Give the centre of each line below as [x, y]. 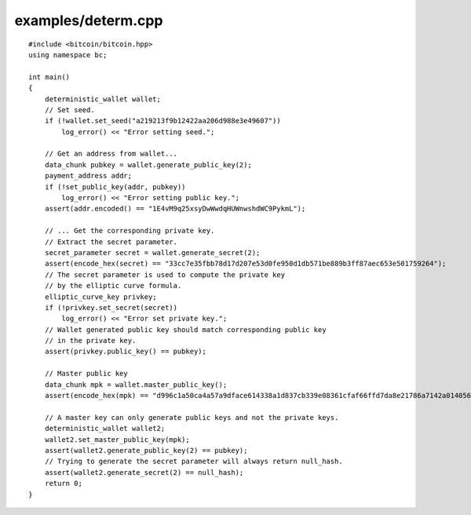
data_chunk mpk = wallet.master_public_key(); [136, 384]
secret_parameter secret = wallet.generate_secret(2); [152, 252]
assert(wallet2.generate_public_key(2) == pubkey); [146, 450]
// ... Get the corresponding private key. [130, 231]
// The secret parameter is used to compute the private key [165, 274]
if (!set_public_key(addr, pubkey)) [115, 187]
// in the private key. [90, 341]
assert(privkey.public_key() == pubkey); [126, 352]
